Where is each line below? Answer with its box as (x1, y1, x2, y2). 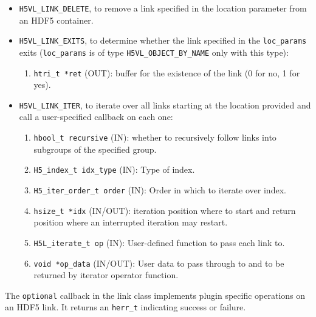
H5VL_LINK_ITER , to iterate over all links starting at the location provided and (19, 98, 311, 111)
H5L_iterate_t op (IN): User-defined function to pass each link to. (33, 236, 285, 249)
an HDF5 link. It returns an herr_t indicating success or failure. (5, 301, 246, 313)
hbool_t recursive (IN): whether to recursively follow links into (33, 131, 276, 144)
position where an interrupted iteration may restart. (33, 216, 228, 229)
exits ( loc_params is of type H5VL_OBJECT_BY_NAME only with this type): (19, 45, 289, 58)
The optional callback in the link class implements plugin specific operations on (5, 289, 306, 301)
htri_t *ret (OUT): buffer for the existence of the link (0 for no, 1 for (33, 66, 300, 79)
